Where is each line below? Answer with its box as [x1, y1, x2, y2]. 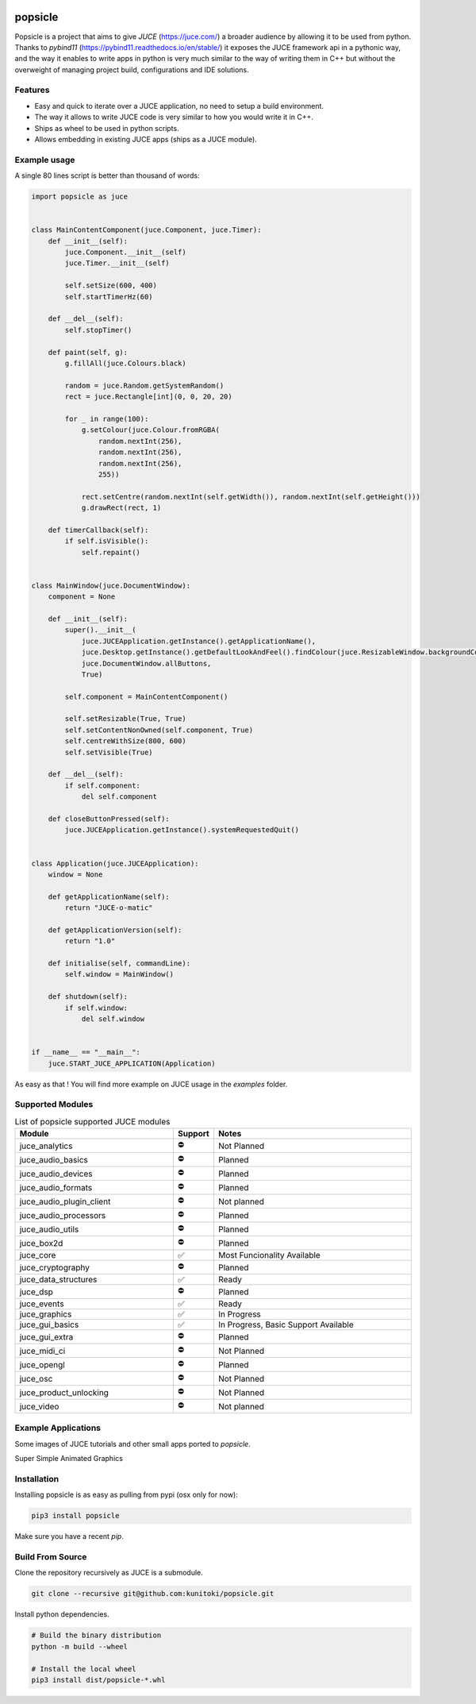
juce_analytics [19, 1140, 73, 1151]
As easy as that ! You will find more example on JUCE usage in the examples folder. [14, 1079, 288, 1089]
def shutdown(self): [48, 993, 129, 1001]
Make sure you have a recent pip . [14, 1532, 125, 1541]
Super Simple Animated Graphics [14, 1454, 123, 1463]
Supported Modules [14, 1099, 94, 1110]
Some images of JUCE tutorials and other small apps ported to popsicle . [14, 1439, 251, 1448]
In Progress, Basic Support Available [218, 1319, 355, 1330]
